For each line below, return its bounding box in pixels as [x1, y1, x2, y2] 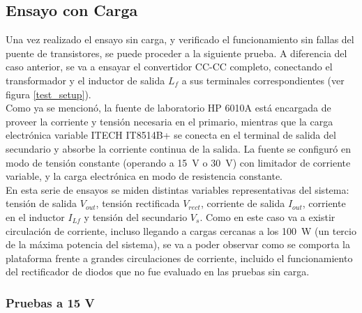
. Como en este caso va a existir [199, 209, 335, 224]
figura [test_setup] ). [6, 86, 91, 101]
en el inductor [6, 209, 65, 224]
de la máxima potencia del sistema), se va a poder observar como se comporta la [6, 237, 350, 252]
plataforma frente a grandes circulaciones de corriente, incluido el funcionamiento [6, 250, 353, 265]
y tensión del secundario [84, 209, 188, 224]
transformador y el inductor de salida [6, 72, 165, 87]
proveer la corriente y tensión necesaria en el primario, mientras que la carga [6, 114, 333, 128]
